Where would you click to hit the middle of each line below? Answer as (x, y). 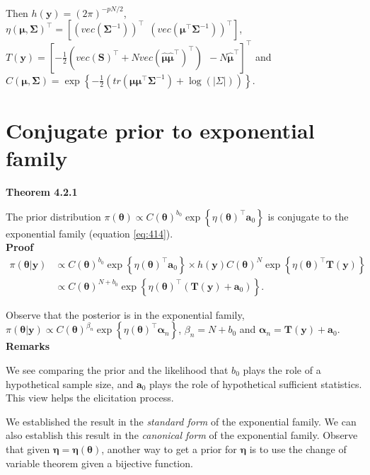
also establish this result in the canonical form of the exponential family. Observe (182, 435)
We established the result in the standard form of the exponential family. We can (181, 421)
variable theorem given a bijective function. (99, 463)
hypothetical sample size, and (70, 383)
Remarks (28, 346)
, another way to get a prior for (169, 448)
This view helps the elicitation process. (90, 398)
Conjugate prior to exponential (160, 130)
